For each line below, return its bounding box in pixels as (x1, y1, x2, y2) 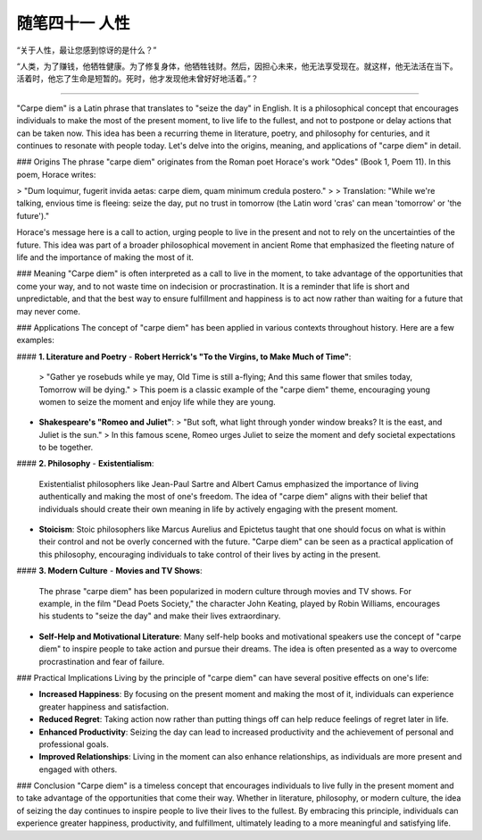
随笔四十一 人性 (16, 13, 130, 33)
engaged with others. (38, 764, 118, 775)
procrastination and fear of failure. (38, 656, 165, 667)
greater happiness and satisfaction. (38, 701, 170, 712)
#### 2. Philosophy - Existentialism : (16, 458, 154, 469)
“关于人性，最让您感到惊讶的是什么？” (16, 45, 157, 55)
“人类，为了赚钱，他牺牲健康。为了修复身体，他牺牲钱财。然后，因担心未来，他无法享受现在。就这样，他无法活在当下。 (16, 61, 459, 71)
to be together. (38, 442, 94, 453)
